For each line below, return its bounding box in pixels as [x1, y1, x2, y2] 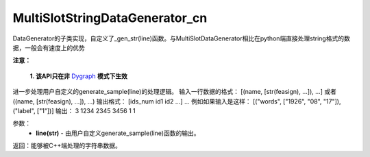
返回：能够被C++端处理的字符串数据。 [12, 141, 121, 150]
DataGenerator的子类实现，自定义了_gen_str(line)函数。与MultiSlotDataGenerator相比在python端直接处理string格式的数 [12, 34, 351, 43]
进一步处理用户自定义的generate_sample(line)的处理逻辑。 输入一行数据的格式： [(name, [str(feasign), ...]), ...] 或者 [12, 88, 337, 96]
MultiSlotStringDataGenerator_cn [12, 10, 208, 25]
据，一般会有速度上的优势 [12, 43, 85, 51]
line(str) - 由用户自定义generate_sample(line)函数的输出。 [36, 129, 200, 137]
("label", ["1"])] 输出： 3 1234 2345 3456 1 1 [12, 106, 136, 114]
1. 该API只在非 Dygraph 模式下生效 [29, 72, 128, 80]
